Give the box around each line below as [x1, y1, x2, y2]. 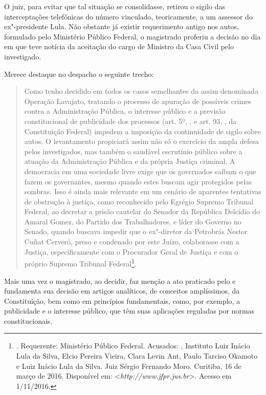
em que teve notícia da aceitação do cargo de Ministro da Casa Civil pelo [4, 41, 234, 52]
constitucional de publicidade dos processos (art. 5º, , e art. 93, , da [24, 115, 237, 126]
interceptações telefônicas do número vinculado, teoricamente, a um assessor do [4, 11, 253, 22]
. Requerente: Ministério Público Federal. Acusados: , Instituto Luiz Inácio [16, 340, 250, 351]
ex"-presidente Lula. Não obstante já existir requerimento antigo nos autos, [4, 21, 239, 32]
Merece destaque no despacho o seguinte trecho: [4, 68, 154, 79]
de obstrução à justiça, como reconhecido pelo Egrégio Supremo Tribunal [24, 196, 254, 206]
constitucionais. [4, 315, 53, 326]
